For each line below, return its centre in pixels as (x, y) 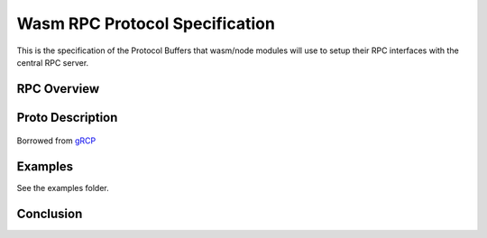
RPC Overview (58, 89)
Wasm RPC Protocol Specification (146, 23)
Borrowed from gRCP (56, 141)
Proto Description (67, 117)
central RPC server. (53, 62)
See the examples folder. (63, 188)
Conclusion (50, 214)
